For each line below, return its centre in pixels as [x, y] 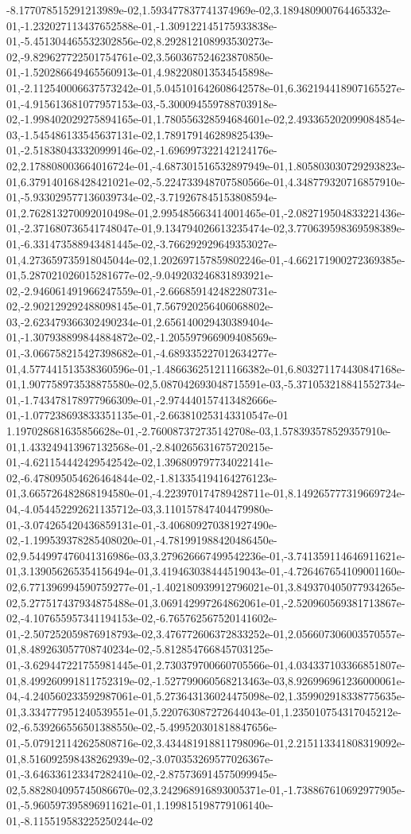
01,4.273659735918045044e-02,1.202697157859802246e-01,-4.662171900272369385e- [206, 259]
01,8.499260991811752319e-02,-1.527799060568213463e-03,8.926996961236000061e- [206, 680]
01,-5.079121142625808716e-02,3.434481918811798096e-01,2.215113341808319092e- [206, 742]
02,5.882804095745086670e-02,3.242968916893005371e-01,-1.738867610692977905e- [206, 789]
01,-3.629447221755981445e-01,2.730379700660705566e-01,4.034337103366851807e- [206, 664]
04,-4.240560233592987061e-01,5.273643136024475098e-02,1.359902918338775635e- [206, 696]
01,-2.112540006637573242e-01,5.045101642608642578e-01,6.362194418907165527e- [206, 87]
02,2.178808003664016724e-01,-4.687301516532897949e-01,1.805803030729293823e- [206, 165]
